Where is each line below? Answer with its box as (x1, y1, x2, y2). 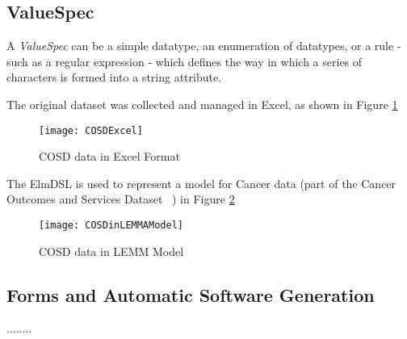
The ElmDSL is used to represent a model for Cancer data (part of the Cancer (6, 174, 397, 191)
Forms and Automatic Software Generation (6, 282, 375, 307)
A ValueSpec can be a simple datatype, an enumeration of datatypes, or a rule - (6, 37, 401, 54)
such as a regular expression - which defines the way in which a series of (6, 52, 363, 69)
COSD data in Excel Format (39, 148, 180, 165)
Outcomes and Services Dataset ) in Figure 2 (6, 190, 235, 207)
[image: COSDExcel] (39, 124, 143, 136)
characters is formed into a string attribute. (6, 69, 222, 86)
